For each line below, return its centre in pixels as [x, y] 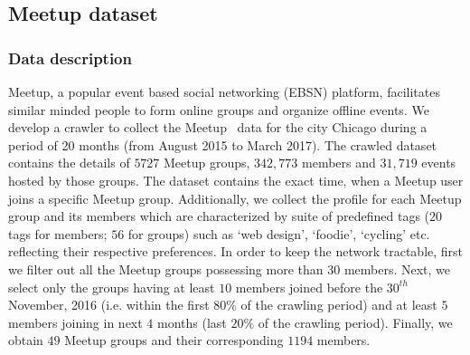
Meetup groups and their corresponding [174, 340]
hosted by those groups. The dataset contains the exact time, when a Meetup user [236, 180]
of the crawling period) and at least [339, 305]
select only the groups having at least [112, 287]
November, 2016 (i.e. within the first [109, 305]
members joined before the [309, 287]
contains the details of [69, 163]
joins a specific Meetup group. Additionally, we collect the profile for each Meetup [235, 198]
